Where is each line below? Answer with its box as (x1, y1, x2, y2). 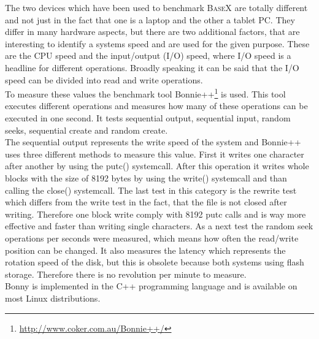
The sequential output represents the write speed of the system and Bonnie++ (5, 135, 301, 148)
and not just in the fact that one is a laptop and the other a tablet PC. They (5, 13, 295, 26)
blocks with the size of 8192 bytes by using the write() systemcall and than (5, 171, 287, 184)
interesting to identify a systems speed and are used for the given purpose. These (5, 37, 310, 50)
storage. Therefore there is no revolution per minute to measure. (5, 267, 247, 280)
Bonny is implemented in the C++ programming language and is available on (5, 280, 298, 292)
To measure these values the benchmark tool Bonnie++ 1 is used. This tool (5, 86, 286, 100)
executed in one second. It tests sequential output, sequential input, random (5, 112, 291, 124)
